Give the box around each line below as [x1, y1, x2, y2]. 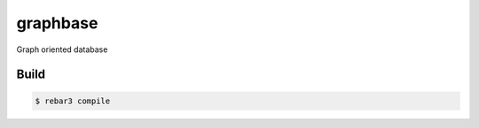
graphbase [16, 13, 98, 33]
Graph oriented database [16, 44, 108, 55]
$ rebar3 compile [35, 95, 111, 106]
